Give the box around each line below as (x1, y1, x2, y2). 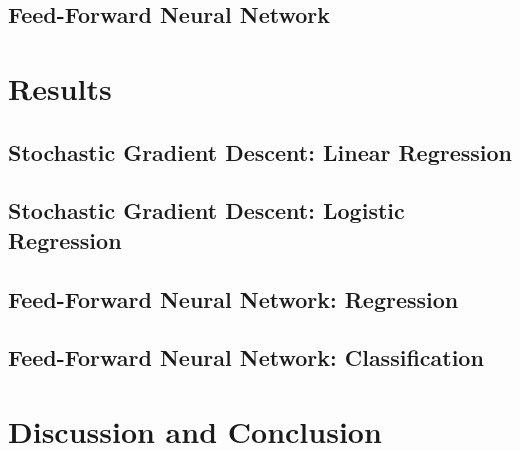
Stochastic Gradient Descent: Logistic (8, 195, 405, 226)
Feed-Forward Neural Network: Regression (8, 283, 459, 314)
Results (8, 67, 112, 108)
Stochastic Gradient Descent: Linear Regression (8, 136, 512, 167)
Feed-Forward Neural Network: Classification (8, 342, 484, 373)
